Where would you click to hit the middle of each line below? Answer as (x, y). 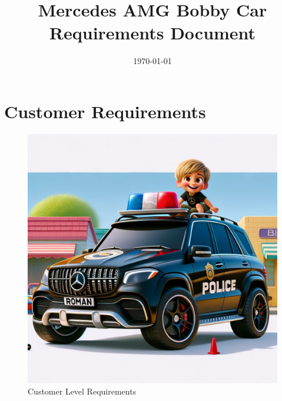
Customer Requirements (105, 111)
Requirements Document (152, 33)
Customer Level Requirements (82, 391)
